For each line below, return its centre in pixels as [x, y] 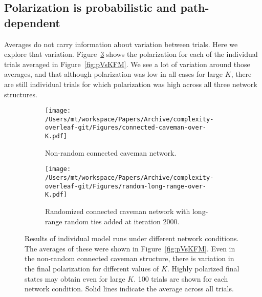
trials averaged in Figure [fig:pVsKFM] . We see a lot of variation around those [127, 64]
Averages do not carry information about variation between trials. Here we [121, 44]
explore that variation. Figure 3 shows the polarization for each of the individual [131, 54]
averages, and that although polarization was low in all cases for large [114, 74]
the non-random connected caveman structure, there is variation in [129, 258]
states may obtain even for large [75, 278]
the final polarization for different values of [92, 268]
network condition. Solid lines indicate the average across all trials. [129, 289]
